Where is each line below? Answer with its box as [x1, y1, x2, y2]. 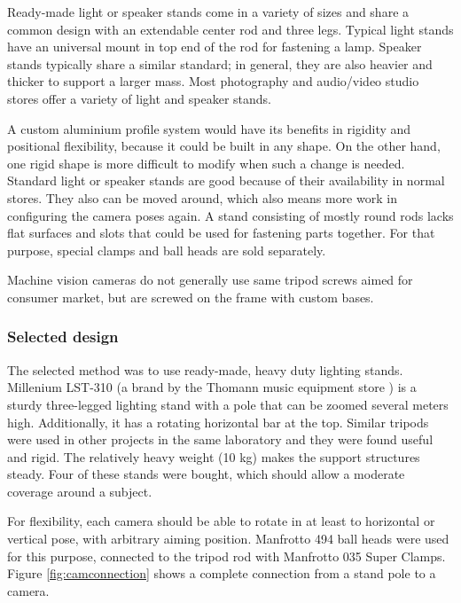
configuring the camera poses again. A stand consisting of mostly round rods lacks [7, 206, 454, 224]
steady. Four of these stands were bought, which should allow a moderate [7, 465, 405, 483]
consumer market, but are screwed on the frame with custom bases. [7, 287, 374, 306]
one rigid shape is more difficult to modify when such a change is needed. [7, 153, 405, 172]
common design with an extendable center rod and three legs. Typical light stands [7, 20, 454, 38]
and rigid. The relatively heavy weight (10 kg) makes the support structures [7, 447, 420, 466]
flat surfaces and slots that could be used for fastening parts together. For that [7, 223, 435, 242]
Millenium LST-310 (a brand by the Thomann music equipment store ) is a [7, 378, 417, 396]
